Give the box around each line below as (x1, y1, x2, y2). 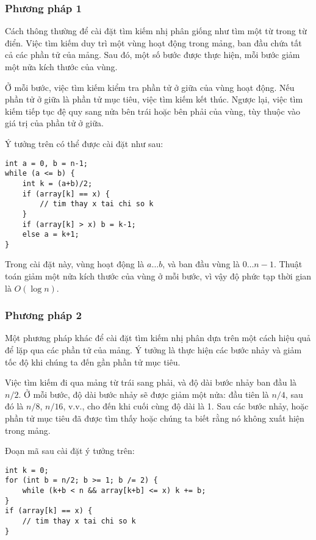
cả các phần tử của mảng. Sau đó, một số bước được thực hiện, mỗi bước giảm (5, 48, 300, 61)
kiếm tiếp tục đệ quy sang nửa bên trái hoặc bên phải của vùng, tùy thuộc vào (5, 104, 300, 117)
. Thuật (273, 257, 303, 270)
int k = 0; (5, 466, 49, 475)
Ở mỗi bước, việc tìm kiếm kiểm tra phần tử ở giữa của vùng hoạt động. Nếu (5, 81, 295, 93)
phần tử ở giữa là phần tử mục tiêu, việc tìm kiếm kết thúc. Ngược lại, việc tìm (5, 93, 303, 106)
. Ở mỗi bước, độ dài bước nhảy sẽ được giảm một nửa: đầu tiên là (18, 387, 269, 400)
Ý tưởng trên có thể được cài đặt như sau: (5, 137, 163, 149)
